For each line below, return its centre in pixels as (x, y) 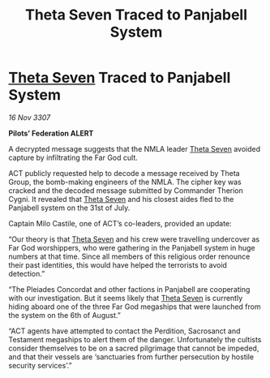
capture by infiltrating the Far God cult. (73, 157)
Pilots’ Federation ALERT (51, 133)
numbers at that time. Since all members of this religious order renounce (129, 256)
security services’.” (40, 365)
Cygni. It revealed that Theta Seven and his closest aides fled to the (121, 199)
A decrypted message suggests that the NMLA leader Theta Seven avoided (135, 148)
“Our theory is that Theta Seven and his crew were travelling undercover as (134, 239)
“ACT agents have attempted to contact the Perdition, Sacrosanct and (124, 331)
